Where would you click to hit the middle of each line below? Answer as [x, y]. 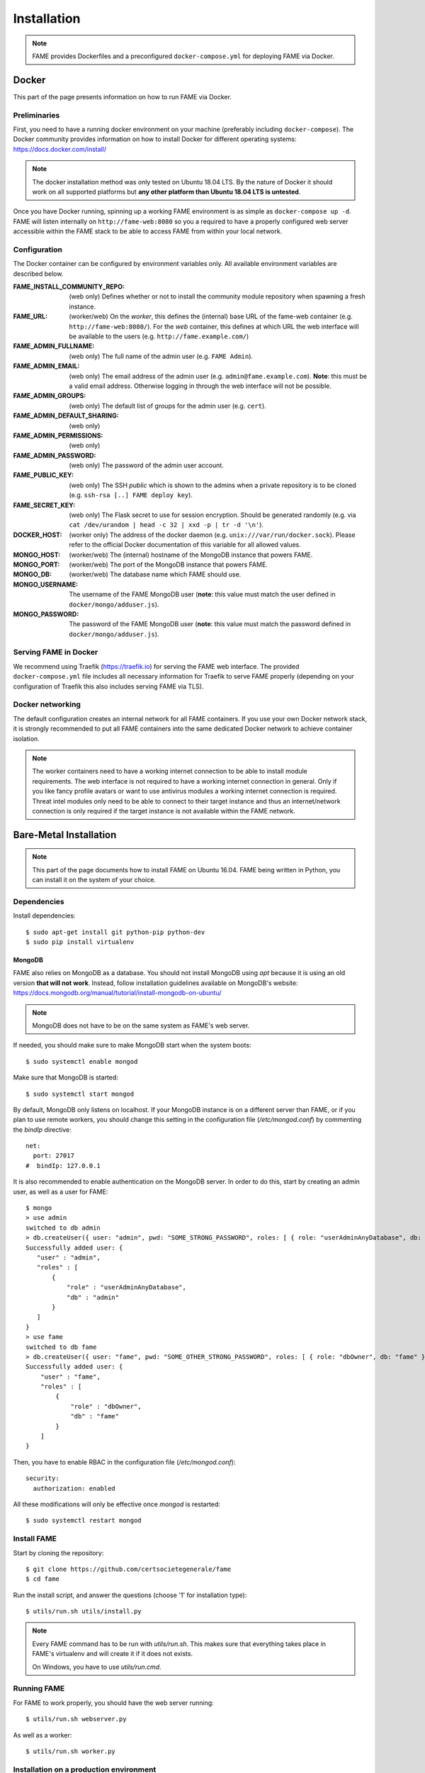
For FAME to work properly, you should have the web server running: [113, 1703]
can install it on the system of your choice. [94, 880]
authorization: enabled [74, 1488]
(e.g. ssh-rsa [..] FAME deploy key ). [131, 495]
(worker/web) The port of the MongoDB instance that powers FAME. [169, 565]
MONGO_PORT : [36, 565]
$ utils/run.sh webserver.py [76, 1719]
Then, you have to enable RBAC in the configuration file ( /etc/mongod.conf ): [124, 1462]
